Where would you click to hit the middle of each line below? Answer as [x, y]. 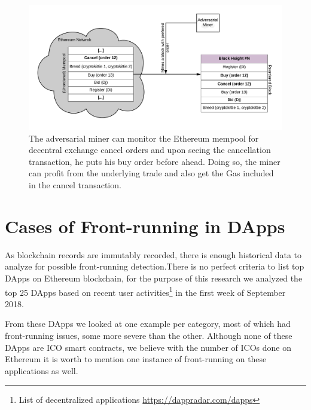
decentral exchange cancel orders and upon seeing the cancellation [150, 150]
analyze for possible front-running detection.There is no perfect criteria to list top [155, 266]
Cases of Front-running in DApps [145, 226]
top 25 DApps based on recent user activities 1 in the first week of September [145, 291]
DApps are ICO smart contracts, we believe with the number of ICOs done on [148, 347]
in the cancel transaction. [75, 185]
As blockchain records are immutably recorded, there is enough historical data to [153, 254]
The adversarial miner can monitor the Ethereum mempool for [144, 138]
